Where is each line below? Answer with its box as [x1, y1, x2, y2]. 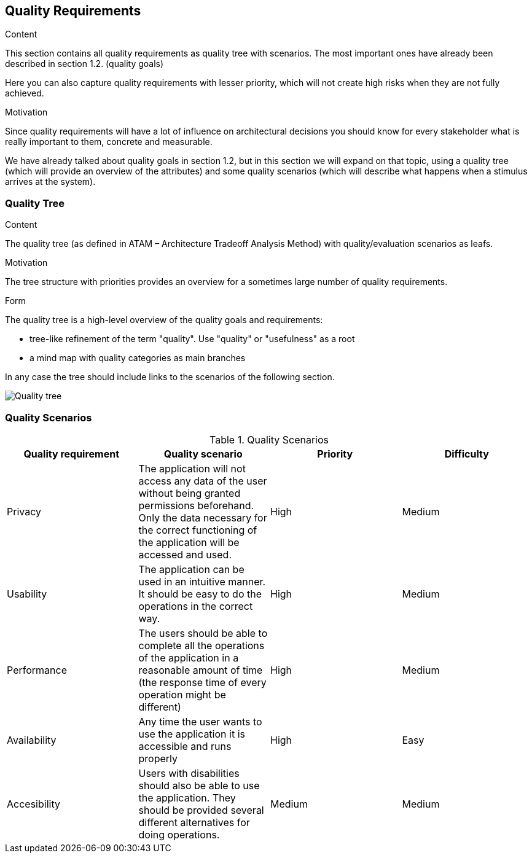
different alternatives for [138, 816, 250, 829]
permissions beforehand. [138, 499, 254, 512]
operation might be [138, 688, 226, 701]
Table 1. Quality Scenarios [209, 433, 329, 446]
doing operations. [138, 828, 220, 841]
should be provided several [138, 803, 264, 816]
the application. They [138, 791, 236, 804]
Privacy [7, 505, 41, 518]
